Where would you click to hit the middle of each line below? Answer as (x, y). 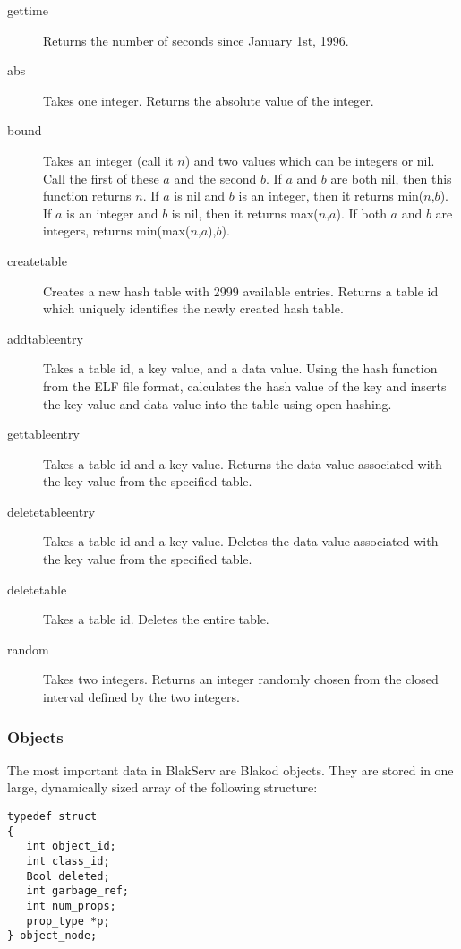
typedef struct (52, 817)
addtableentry (45, 338)
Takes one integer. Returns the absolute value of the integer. (209, 100)
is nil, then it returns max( (245, 213)
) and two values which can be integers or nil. (310, 160)
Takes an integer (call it (108, 160)
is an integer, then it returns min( (331, 196)
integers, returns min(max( (117, 231)
